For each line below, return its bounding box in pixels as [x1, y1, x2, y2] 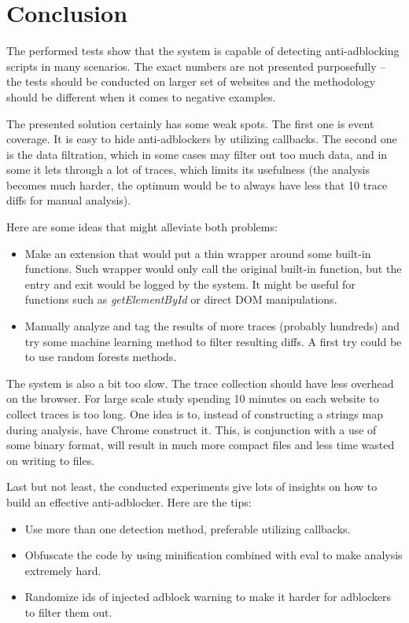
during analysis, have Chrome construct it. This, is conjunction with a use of [6, 421, 377, 437]
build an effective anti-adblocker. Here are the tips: [6, 493, 252, 510]
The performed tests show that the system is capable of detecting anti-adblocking [6, 42, 400, 59]
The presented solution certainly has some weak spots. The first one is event [6, 115, 374, 131]
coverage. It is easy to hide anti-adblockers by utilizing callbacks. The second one [6, 131, 397, 147]
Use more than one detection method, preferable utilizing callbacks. [24, 520, 351, 536]
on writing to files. [6, 452, 95, 468]
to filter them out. [24, 603, 112, 620]
